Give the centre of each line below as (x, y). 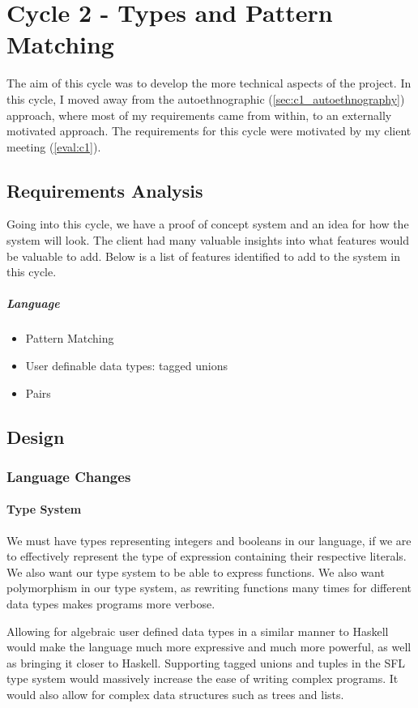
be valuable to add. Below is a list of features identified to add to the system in (203, 256)
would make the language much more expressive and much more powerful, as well (209, 647)
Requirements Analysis (105, 190)
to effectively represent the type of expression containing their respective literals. (207, 556)
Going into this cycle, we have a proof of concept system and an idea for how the (208, 224)
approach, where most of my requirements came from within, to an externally (199, 115)
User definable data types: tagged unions (126, 366)
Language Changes (69, 476)
